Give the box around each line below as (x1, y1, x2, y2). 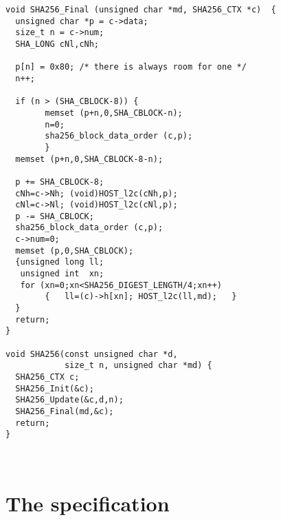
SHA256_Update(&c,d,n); (15, 395, 124, 405)
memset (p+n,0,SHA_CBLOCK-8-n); (15, 154, 164, 164)
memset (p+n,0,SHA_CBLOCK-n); (45, 108, 183, 118)
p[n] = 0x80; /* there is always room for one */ (15, 62, 247, 72)
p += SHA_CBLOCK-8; (15, 176, 104, 187)
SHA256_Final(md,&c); (15, 406, 114, 416)
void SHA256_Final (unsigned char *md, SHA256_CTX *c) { (5, 5, 276, 14)
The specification (5, 489, 170, 518)
